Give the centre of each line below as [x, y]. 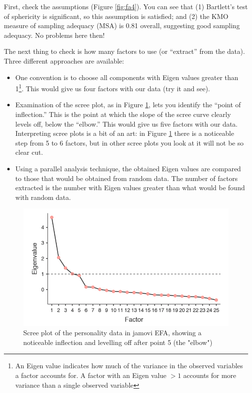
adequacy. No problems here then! [54, 35]
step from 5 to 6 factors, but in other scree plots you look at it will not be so [129, 142]
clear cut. [29, 152]
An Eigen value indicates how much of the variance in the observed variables [129, 366]
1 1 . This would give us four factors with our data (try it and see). [113, 88]
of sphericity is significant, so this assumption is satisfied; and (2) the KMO [116, 16]
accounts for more [210, 375]
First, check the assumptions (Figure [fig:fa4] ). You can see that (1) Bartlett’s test [126, 6]
